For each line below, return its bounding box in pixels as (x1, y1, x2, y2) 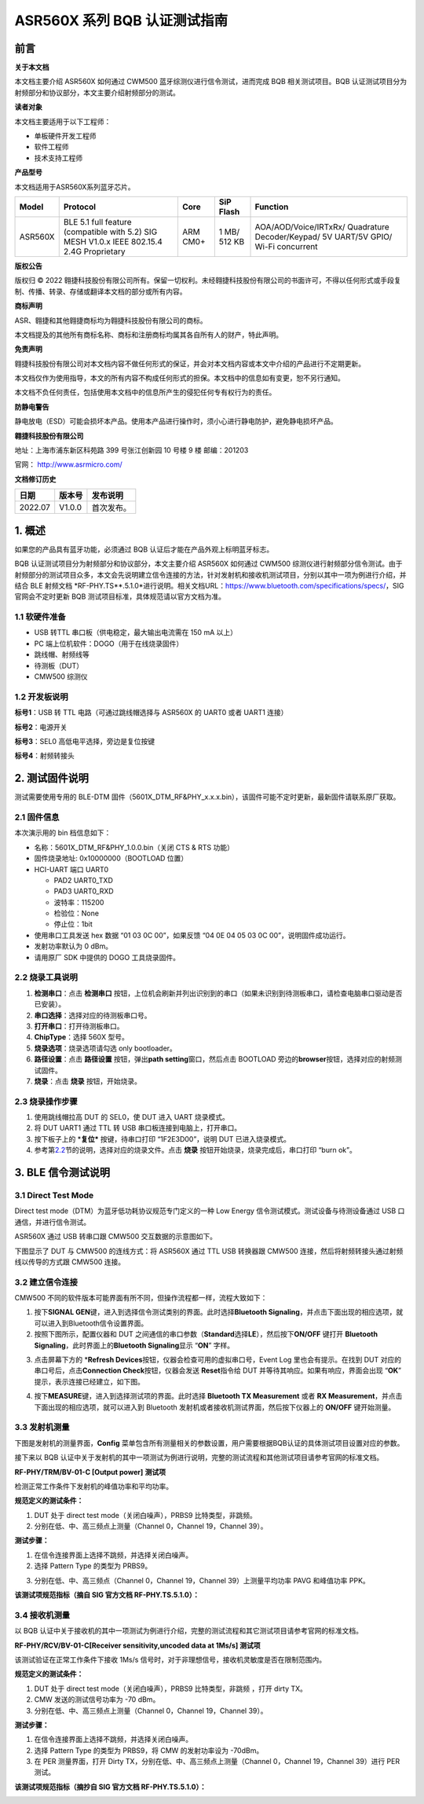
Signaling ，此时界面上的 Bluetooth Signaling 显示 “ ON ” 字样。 (34, 1340, 235, 1350)
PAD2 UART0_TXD (53, 875, 114, 885)
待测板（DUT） (34, 661, 84, 670)
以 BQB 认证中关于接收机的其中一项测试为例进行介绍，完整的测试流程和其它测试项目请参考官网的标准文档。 (14, 1626, 363, 1636)
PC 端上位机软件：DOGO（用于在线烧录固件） (34, 639, 184, 648)
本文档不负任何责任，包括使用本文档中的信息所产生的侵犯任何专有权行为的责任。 (14, 387, 276, 397)
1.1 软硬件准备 (14, 611, 66, 622)
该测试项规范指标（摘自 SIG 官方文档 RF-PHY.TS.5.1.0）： (14, 1590, 200, 1600)
